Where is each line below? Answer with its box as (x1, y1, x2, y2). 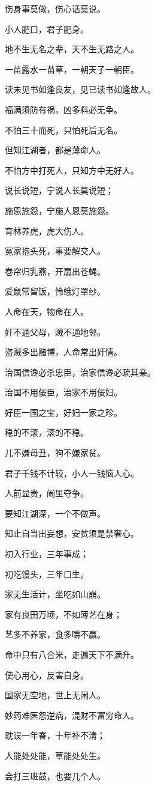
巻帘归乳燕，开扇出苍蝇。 (5, 264, 105, 277)
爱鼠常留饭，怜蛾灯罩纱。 (5, 285, 105, 297)
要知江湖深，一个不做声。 (5, 507, 105, 519)
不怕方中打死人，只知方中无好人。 (5, 163, 139, 176)
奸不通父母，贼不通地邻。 (5, 325, 105, 338)
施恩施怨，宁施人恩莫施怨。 (5, 204, 114, 216)
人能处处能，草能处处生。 (5, 749, 105, 761)
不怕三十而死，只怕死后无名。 (5, 123, 122, 136)
